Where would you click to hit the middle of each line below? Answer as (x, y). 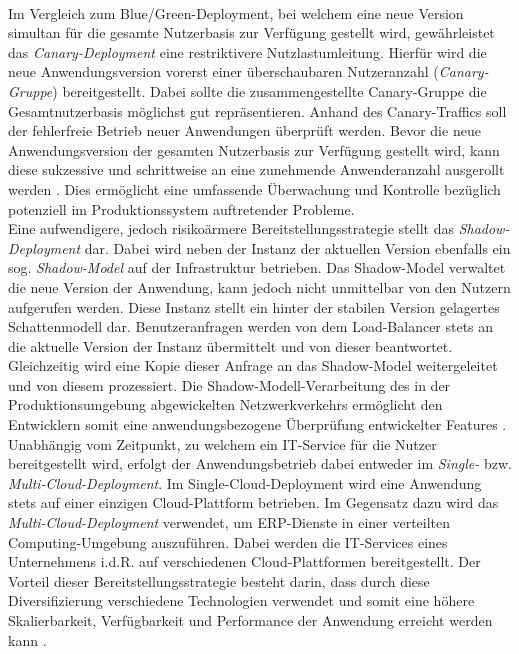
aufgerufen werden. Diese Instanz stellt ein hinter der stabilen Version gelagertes (254, 306)
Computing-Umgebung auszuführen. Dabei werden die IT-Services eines (228, 541)
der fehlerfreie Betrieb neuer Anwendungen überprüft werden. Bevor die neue (244, 130)
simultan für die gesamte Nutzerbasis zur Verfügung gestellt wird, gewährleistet (251, 32)
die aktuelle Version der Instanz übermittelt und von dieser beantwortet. (230, 345)
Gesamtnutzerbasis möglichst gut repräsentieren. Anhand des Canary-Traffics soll (257, 110)
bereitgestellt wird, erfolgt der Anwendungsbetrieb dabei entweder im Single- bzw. (260, 463)
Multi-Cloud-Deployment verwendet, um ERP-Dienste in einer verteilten (229, 522)
